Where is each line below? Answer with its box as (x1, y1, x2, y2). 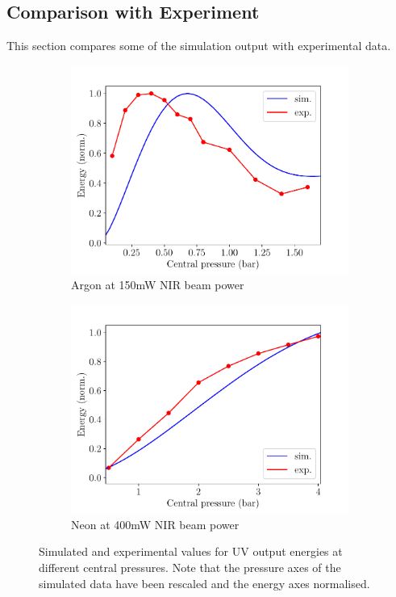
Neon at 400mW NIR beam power (71, 515, 240, 532)
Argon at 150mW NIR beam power (71, 276, 244, 293)
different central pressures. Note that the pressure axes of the (39, 558, 341, 575)
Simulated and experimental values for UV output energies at (39, 543, 343, 560)
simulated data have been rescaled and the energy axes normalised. (39, 574, 370, 591)
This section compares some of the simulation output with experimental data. (6, 37, 391, 54)
